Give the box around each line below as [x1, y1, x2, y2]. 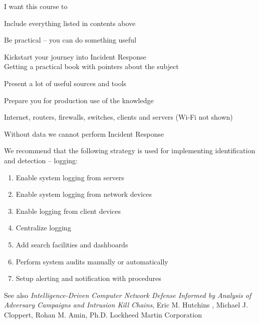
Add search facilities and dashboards [16, 239, 128, 249]
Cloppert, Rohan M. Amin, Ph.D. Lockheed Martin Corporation [4, 309, 202, 319]
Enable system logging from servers [16, 172, 124, 182]
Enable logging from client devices [16, 205, 121, 216]
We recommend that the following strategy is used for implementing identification [4, 145, 255, 156]
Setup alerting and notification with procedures [16, 273, 161, 283]
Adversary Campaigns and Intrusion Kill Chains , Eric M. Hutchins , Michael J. [4, 299, 248, 310]
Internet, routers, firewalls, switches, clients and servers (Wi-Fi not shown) [4, 112, 233, 122]
